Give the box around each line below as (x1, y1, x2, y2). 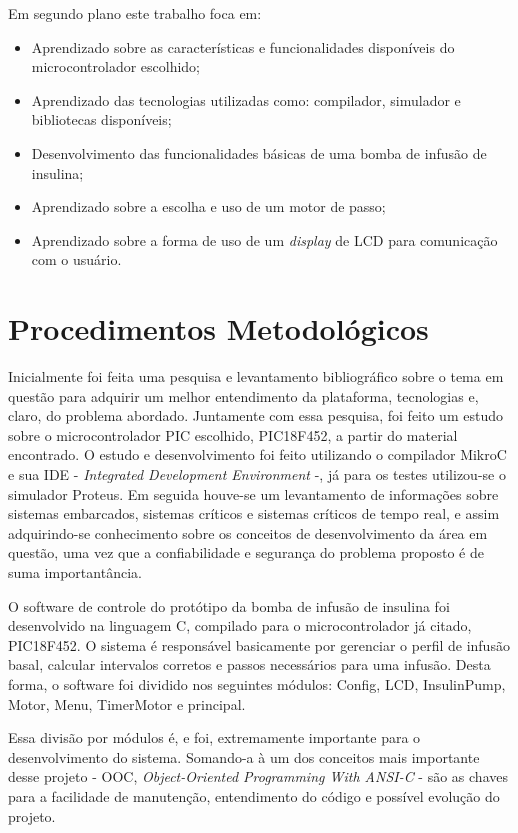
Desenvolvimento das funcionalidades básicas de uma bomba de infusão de (31, 142, 487, 163)
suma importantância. (8, 562, 142, 582)
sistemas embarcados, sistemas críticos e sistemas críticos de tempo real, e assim (8, 503, 500, 524)
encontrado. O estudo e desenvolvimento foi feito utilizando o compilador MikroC (8, 444, 507, 465)
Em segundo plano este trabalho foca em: (8, 3, 262, 23)
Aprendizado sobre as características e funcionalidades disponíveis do (31, 36, 455, 57)
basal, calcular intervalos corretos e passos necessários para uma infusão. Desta (8, 654, 491, 675)
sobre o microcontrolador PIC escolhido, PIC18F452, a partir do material (8, 424, 458, 445)
